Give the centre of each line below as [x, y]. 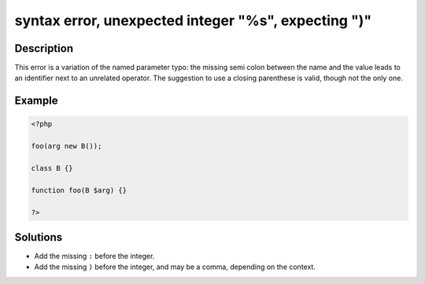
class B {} [52, 168]
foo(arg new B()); [67, 146]
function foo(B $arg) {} [79, 190]
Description [44, 48]
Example [36, 101]
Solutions [39, 237]
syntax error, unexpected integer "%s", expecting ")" [193, 20]
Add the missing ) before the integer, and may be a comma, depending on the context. [175, 267]
